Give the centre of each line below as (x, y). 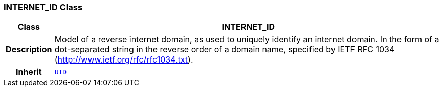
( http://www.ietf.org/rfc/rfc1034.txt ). (124, 60)
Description (29, 50)
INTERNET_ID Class (43, 7)
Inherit (29, 72)
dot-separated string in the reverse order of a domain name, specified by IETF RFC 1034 (225, 50)
